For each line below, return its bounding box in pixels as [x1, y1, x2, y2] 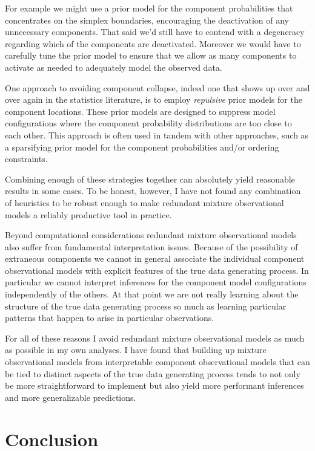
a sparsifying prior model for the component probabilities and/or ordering [5, 140, 279, 153]
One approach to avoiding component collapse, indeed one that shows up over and [5, 81, 310, 94]
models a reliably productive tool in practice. [5, 208, 172, 221]
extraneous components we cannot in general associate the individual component [5, 252, 305, 265]
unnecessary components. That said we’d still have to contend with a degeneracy [5, 25, 305, 38]
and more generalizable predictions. [5, 391, 136, 403]
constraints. [5, 152, 48, 165]
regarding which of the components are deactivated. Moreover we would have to [5, 37, 301, 50]
